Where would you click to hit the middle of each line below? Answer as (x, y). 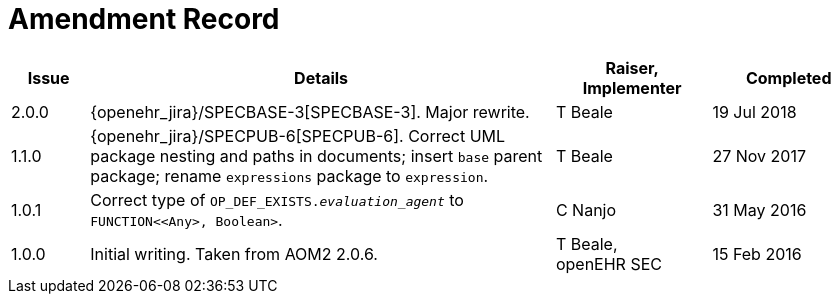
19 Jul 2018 (754, 111)
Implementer (632, 87)
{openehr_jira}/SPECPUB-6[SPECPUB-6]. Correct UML (298, 135)
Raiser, (632, 67)
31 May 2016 (759, 209)
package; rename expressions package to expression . (289, 175)
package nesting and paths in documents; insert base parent (316, 155)
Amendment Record (144, 19)
